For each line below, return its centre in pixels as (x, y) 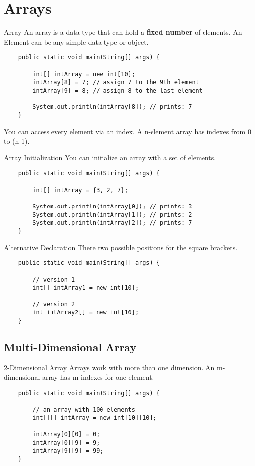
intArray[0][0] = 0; (66, 435)
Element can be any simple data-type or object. (76, 41)
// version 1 (54, 280)
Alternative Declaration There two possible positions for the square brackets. (121, 247)
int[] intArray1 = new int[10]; (86, 288)
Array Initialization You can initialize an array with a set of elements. (110, 157)
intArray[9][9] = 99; (68, 451)
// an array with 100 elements (84, 410)
